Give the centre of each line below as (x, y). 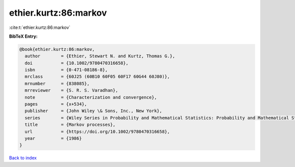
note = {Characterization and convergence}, (91, 97)
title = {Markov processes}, (70, 125)
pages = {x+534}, (56, 104)
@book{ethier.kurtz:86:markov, (57, 49)
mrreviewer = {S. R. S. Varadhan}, (71, 90)
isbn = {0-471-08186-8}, (66, 70)
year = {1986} (53, 138)
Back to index (23, 158)
